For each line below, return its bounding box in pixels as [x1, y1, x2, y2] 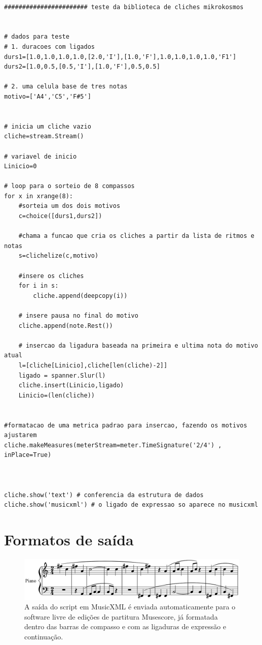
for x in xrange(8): [4, 192, 73, 200]
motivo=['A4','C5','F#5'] [4, 93, 91, 100]
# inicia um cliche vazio [4, 122, 91, 130]
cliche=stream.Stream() [4, 133, 84, 140]
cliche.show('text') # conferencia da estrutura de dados [4, 491, 204, 499]
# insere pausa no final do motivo [18, 312, 138, 319]
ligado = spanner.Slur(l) [18, 372, 106, 379]
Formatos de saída [4, 529, 134, 550]
